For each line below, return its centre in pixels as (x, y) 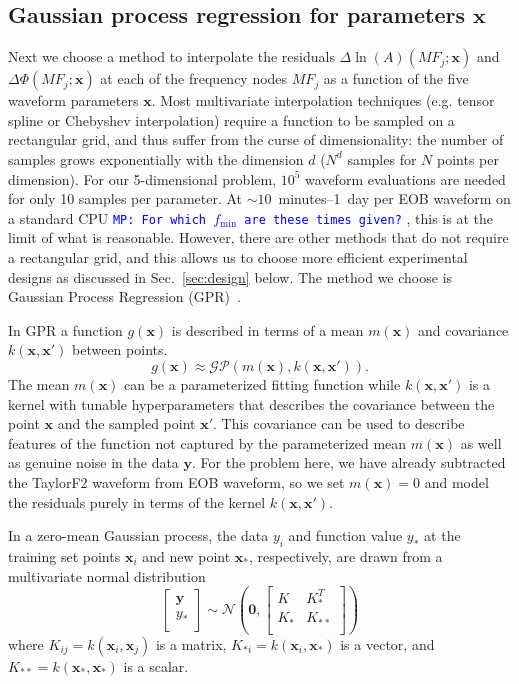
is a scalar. (156, 665)
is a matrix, (191, 643)
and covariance (463, 329)
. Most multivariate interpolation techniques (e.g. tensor (323, 100)
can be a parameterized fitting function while (262, 383)
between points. (120, 349)
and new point (186, 555)
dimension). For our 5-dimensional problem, (142, 178)
